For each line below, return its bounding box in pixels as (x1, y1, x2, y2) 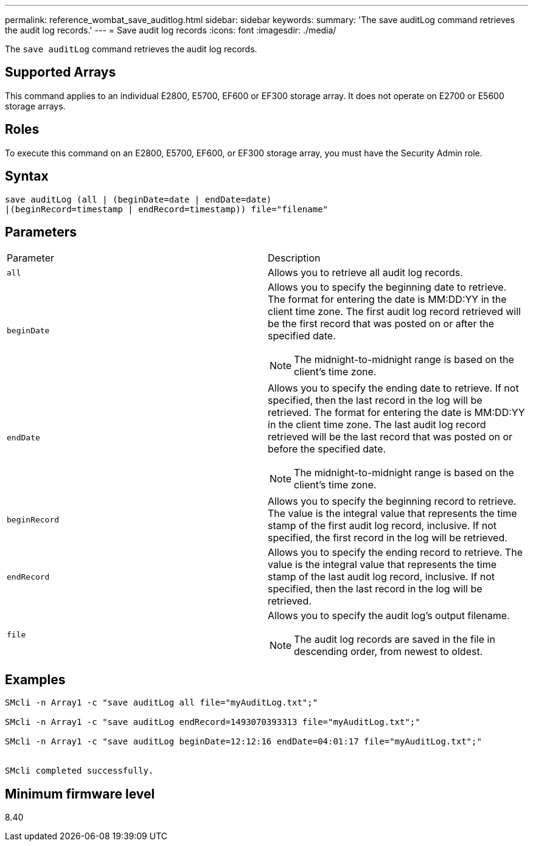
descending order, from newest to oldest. (294, 645, 483, 658)
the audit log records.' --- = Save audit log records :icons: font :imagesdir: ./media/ (5, 25, 336, 35)
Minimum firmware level (5, 786, 155, 802)
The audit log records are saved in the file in (294, 633, 495, 646)
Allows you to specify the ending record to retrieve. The (268, 546, 523, 559)
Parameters (5, 224, 77, 240)
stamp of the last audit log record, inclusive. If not (268, 570, 495, 583)
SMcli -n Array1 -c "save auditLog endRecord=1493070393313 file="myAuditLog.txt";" (5, 717, 420, 727)
